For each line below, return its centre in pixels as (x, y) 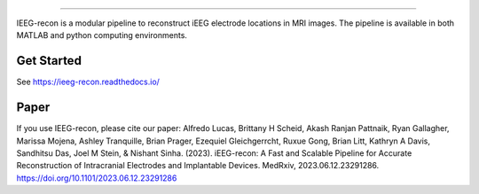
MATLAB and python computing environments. (102, 35)
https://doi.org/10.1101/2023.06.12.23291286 (97, 178)
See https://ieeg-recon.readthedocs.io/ (88, 82)
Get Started (49, 61)
